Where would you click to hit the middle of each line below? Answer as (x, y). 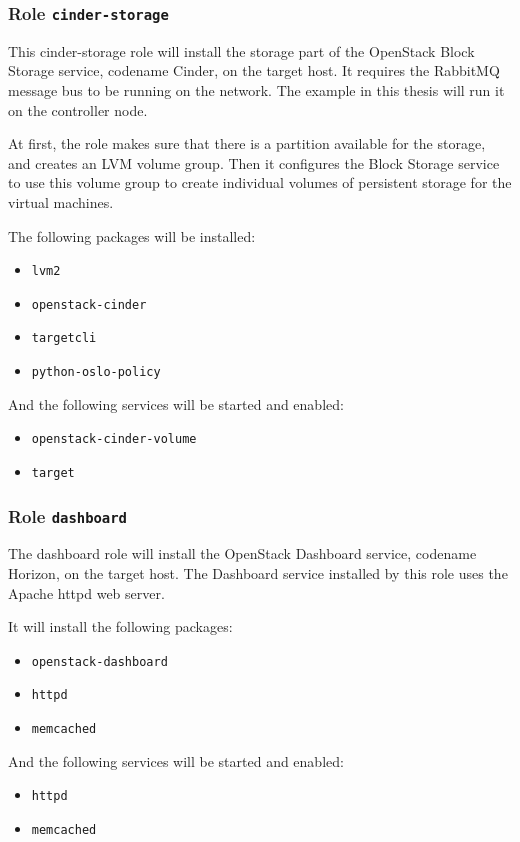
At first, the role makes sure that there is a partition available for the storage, (247, 143)
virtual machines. (61, 201)
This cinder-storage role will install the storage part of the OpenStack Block (241, 50)
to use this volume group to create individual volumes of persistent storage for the (260, 182)
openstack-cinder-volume (114, 439)
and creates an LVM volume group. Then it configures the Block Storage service (254, 162)
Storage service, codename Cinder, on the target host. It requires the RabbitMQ (254, 70)
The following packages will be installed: (132, 235)
